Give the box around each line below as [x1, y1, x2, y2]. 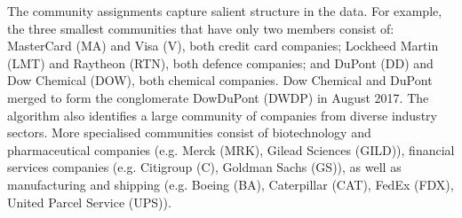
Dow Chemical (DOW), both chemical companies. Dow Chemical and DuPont [7, 71, 433, 90]
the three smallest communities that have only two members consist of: [7, 19, 394, 37]
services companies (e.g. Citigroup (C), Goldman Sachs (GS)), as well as [7, 158, 402, 176]
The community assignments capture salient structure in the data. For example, [7, 2, 442, 19]
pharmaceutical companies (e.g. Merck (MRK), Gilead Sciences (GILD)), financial [7, 140, 455, 159]
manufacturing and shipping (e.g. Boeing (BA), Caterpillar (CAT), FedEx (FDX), [7, 175, 454, 193]
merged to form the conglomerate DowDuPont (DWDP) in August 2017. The [7, 88, 429, 106]
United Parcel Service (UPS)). [7, 192, 171, 211]
